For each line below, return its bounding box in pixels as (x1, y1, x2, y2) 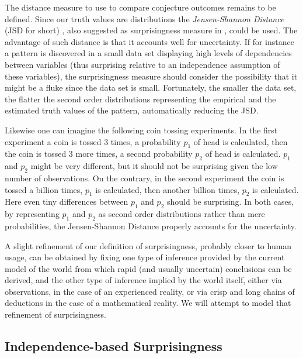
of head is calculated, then (193, 135, 288, 147)
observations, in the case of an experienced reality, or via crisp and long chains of (5, 285, 295, 297)
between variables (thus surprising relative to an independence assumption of (5, 58, 280, 70)
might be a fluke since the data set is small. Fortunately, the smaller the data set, (5, 81, 297, 94)
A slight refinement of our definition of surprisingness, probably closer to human (5, 239, 292, 252)
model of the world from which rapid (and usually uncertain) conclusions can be (5, 262, 292, 274)
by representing (5, 208, 60, 220)
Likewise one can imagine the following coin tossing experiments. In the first (5, 123, 278, 136)
